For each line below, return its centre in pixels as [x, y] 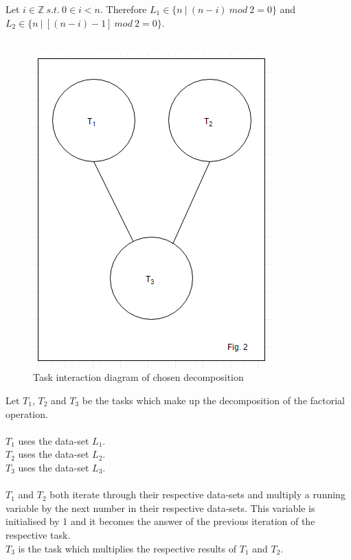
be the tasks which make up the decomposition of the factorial [213, 400]
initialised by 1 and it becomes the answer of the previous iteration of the [160, 521]
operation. [27, 413]
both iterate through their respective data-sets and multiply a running [197, 494]
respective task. [38, 534]
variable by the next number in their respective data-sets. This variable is [160, 507]
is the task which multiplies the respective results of [127, 548]
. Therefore [124, 9]
